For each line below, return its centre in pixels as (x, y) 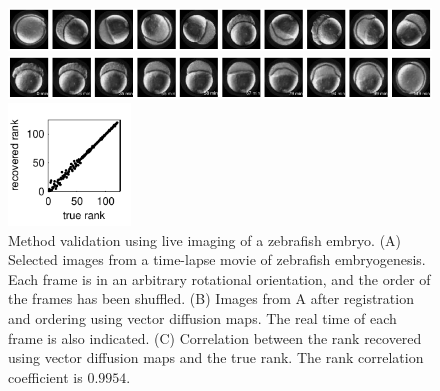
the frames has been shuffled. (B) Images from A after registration (211, 298)
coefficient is (45, 376)
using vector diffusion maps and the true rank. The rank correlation (216, 357)
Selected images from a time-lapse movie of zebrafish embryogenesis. (217, 259)
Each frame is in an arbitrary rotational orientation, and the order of (219, 278)
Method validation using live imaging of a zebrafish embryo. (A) (205, 239)
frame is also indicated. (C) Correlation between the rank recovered (215, 337)
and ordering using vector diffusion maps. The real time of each (202, 317)
